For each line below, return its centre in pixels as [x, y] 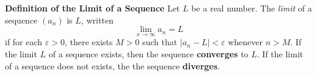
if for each [24, 42]
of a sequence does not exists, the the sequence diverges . [112, 65]
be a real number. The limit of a [252, 8]
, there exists [89, 42]
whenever [245, 42]
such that [160, 42]
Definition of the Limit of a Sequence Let [93, 8]
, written [97, 20]
